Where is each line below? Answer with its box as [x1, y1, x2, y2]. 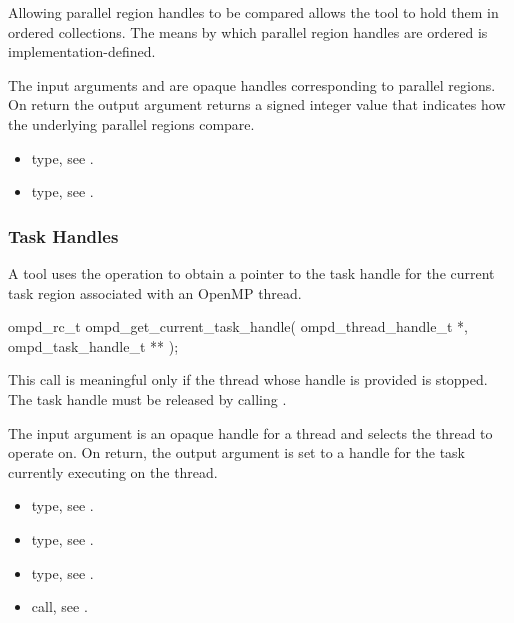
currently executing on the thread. [8, 461, 218, 482]
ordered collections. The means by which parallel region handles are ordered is [8, 21, 488, 42]
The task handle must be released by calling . [8, 388, 287, 409]
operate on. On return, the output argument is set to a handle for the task [8, 442, 466, 463]
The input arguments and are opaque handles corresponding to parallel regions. [8, 74, 496, 95]
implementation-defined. [8, 41, 156, 62]
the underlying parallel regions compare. [8, 113, 255, 134]
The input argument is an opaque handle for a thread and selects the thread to [8, 422, 493, 443]
